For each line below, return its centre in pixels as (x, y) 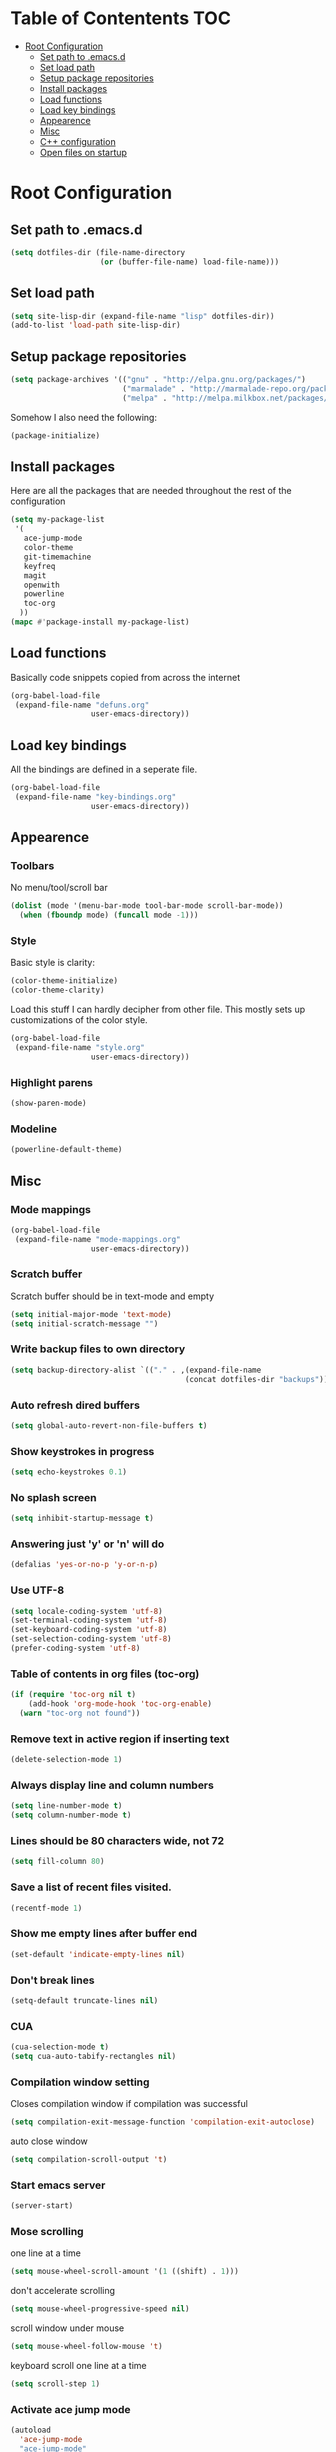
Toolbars (32, 866)
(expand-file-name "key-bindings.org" (95, 797)
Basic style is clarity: (52, 963)
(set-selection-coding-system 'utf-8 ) (91, 1639)
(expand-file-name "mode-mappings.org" (98, 1239)
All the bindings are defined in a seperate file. (104, 769)
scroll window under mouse (67, 2328)
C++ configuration (78, 141)
